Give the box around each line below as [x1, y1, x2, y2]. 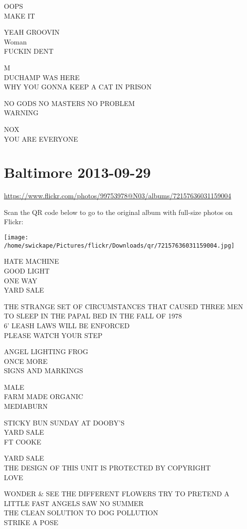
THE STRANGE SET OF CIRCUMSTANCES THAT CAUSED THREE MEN [4, 301, 243, 311]
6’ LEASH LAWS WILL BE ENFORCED [4, 320, 130, 330]
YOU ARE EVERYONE [4, 133, 78, 144]
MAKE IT [4, 10, 35, 21]
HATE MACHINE [4, 256, 59, 266]
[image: [4, 234, 29, 241]
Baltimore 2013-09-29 [4, 162, 151, 182]
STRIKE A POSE [4, 517, 59, 527]
